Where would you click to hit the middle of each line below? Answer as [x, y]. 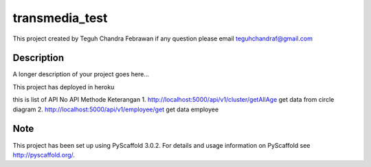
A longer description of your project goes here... [81, 74]
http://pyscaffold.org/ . [44, 155]
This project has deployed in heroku [64, 87]
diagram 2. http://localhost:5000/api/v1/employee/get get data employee [116, 109]
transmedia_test [60, 18]
